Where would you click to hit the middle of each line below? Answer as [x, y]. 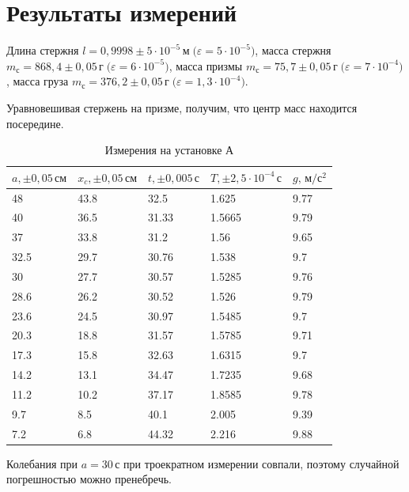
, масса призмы [206, 65]
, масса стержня [293, 50]
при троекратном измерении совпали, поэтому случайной [261, 463]
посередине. [35, 123]
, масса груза [38, 81]
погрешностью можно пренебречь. [89, 479]
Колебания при [42, 463]
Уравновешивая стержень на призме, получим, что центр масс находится [182, 107]
